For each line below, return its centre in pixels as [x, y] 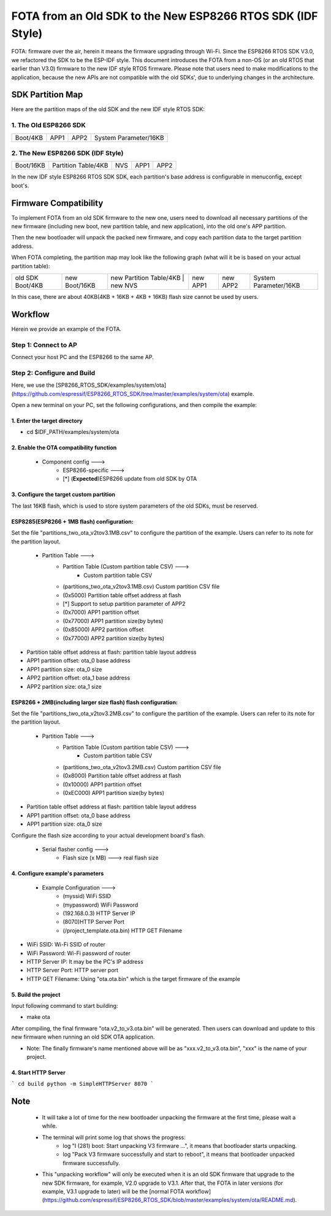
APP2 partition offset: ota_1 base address [78, 678]
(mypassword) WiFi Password [101, 905]
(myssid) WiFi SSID [87, 896]
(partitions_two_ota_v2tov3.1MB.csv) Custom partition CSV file [141, 587]
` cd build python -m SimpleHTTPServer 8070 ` [82, 1084]
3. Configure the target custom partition [63, 495]
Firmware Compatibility [57, 203]
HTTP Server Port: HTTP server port [73, 970]
